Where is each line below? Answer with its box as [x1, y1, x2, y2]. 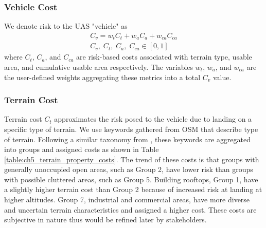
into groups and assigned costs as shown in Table [4, 144, 159, 155]
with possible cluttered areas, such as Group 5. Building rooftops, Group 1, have [4, 174, 258, 184]
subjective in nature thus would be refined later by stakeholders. [4, 214, 207, 225]
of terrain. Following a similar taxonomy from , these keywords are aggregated [4, 134, 251, 144]
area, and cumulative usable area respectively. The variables [4, 61, 193, 72]
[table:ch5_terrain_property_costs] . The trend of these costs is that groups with [4, 154, 259, 164]
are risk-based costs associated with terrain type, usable [76, 51, 252, 62]
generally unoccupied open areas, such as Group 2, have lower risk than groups [4, 164, 253, 175]
